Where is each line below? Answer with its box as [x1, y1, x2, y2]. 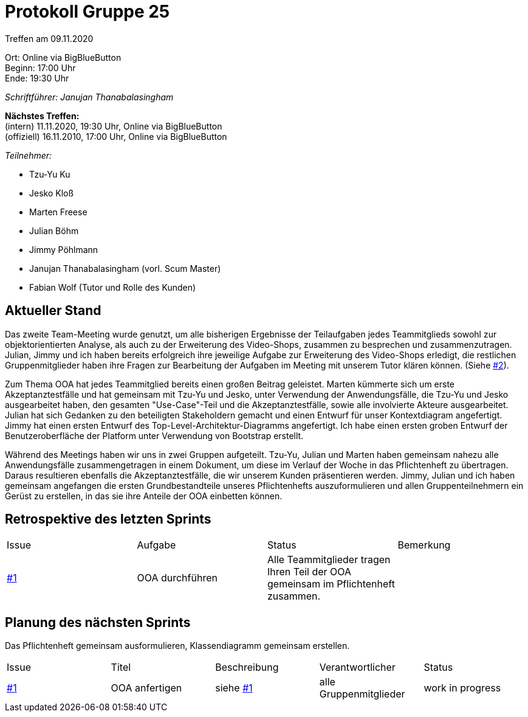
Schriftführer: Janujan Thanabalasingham [5, 91, 174, 102]
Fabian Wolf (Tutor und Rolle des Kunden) [29, 282, 196, 293]
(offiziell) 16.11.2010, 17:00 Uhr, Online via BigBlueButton [5, 131, 227, 142]
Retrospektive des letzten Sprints [5, 511, 211, 527]
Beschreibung [215, 661, 279, 674]
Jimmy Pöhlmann [29, 244, 98, 255]
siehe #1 [215, 682, 253, 694]
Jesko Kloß [29, 187, 74, 198]
